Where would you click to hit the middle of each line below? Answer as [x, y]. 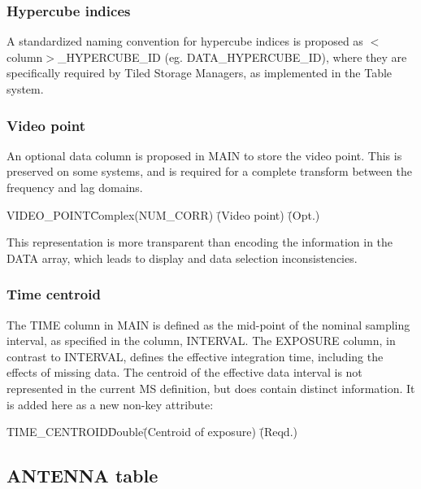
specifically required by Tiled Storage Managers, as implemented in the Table [200, 73]
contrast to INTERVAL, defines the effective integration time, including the [195, 356]
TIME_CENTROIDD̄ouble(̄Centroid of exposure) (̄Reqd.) [152, 432]
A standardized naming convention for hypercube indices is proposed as [185, 41]
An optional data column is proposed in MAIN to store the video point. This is [204, 155]
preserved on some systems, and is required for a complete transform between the [209, 171]
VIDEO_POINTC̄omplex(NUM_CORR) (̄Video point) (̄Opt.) [163, 214]
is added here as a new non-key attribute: [110, 404]
